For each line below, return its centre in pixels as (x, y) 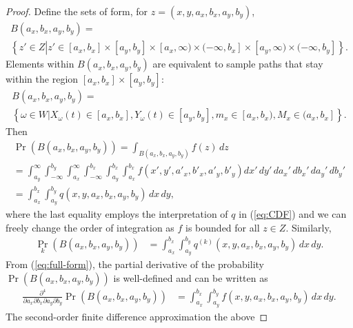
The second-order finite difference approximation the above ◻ (137, 316)
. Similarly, (309, 227)
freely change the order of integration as (90, 227)
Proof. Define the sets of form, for (77, 11)
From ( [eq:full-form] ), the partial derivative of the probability (135, 264)
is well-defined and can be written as (191, 277)
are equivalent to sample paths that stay (238, 64)
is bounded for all (223, 227)
